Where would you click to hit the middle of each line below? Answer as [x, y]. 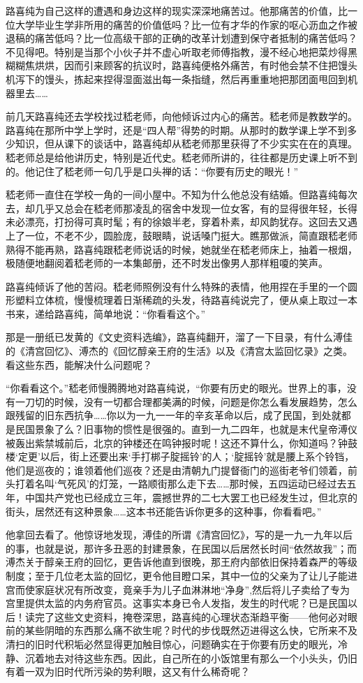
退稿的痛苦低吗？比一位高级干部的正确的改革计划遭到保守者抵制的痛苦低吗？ [181, 38]
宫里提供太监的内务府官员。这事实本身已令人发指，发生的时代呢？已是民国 [177, 603]
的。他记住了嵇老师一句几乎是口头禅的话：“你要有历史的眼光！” [152, 171]
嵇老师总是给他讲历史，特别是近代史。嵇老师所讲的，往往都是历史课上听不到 [181, 157]
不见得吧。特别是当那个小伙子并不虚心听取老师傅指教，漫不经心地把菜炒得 [177, 51]
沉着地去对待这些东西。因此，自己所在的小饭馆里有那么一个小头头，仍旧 [191, 658]
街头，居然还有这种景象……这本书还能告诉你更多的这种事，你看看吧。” [164, 511]
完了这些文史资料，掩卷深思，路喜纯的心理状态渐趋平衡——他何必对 [191, 616]
